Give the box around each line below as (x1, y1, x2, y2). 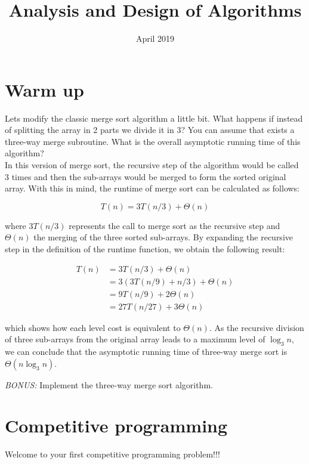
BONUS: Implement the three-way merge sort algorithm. (5, 378, 213, 391)
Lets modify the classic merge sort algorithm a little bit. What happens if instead (5, 112, 303, 124)
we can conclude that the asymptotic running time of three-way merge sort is (5, 345, 288, 358)
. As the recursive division (209, 321, 304, 333)
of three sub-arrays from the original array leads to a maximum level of (5, 333, 265, 345)
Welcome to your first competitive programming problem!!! (5, 448, 220, 460)
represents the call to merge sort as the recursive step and (69, 219, 280, 231)
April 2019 (135, 32, 175, 45)
